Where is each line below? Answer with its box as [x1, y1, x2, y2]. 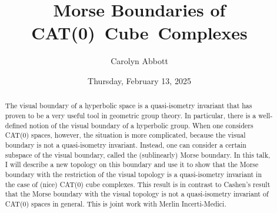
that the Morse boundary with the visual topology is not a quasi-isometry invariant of [5, 189, 269, 199]
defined [5, 120, 27, 130]
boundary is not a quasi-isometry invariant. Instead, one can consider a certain [5, 139, 246, 149]
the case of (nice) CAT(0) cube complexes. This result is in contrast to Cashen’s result [5, 179, 271, 189]
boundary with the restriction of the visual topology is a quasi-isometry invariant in [5, 169, 262, 179]
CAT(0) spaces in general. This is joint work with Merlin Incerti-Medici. [5, 198, 226, 208]
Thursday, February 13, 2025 [88, 74, 191, 86]
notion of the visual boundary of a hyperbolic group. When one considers [29, 120, 253, 130]
